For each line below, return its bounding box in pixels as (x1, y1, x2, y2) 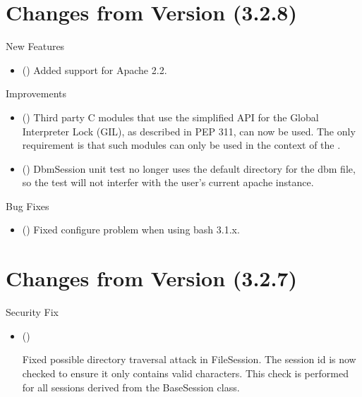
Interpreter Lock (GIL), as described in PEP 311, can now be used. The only (22, 123, 356, 138)
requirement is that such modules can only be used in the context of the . (22, 138, 341, 152)
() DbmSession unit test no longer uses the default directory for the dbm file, (22, 161, 356, 176)
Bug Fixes (6, 198, 49, 213)
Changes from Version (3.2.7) (6, 264, 297, 293)
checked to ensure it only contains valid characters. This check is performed (22, 365, 349, 380)
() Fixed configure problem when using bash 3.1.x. (22, 222, 240, 237)
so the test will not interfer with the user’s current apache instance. (22, 175, 314, 190)
